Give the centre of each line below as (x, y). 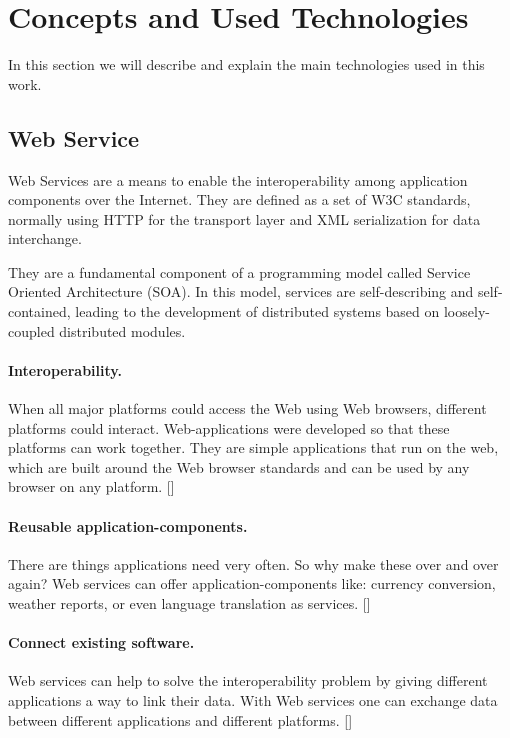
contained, (39, 311)
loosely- (466, 311)
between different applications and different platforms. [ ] (180, 719)
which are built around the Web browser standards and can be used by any (239, 466)
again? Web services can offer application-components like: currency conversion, (252, 583)
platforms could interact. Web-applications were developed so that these (229, 427)
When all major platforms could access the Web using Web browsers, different (247, 408)
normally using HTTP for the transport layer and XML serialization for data (244, 218)
